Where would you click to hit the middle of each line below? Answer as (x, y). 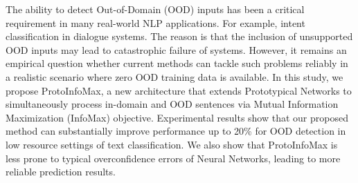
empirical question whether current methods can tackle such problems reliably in (177, 63)
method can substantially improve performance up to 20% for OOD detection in (176, 131)
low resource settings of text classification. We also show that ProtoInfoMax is (172, 144)
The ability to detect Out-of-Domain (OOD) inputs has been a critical (155, 9)
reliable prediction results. (61, 172)
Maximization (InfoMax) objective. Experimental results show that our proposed (177, 117)
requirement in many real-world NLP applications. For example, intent (155, 22)
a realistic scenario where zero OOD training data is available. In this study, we (174, 76)
